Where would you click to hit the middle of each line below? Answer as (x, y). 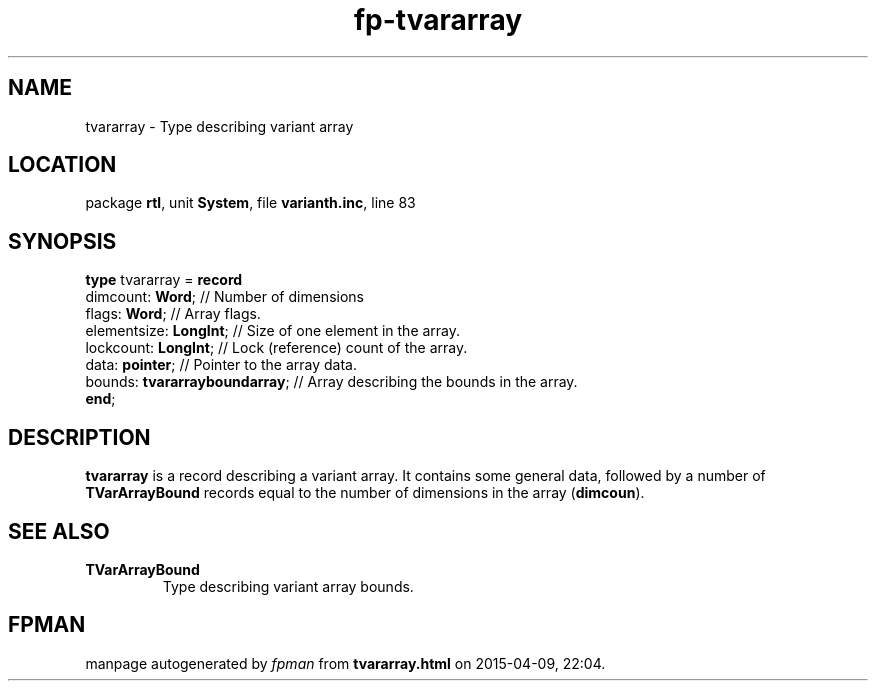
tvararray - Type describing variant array (219, 126)
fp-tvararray (438, 20)
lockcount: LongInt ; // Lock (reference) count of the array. (276, 348)
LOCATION (62, 165)
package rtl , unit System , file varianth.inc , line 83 (250, 203)
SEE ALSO (59, 531)
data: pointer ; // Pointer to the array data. (221, 365)
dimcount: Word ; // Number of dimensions (224, 297)
